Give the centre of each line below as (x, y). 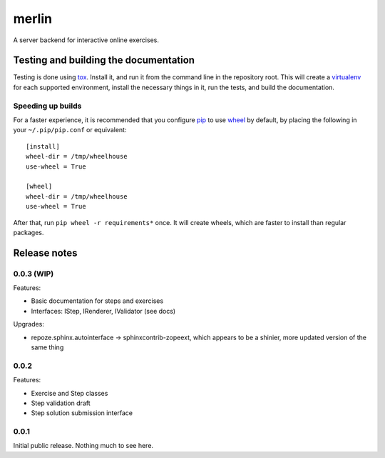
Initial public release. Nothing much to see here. (83, 446)
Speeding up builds (47, 106)
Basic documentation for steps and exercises (97, 301)
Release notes (45, 253)
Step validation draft (61, 403)
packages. (29, 232)
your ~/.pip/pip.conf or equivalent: (70, 130)
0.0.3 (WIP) (34, 274)
